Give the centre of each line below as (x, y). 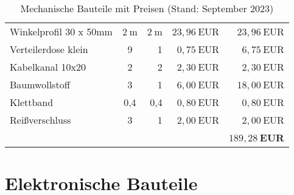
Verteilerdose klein (49, 49)
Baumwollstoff (40, 84)
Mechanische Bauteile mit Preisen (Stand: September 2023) (147, 8)
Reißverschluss (40, 120)
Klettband (32, 102)
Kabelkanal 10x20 (48, 67)
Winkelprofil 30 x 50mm (61, 31)
